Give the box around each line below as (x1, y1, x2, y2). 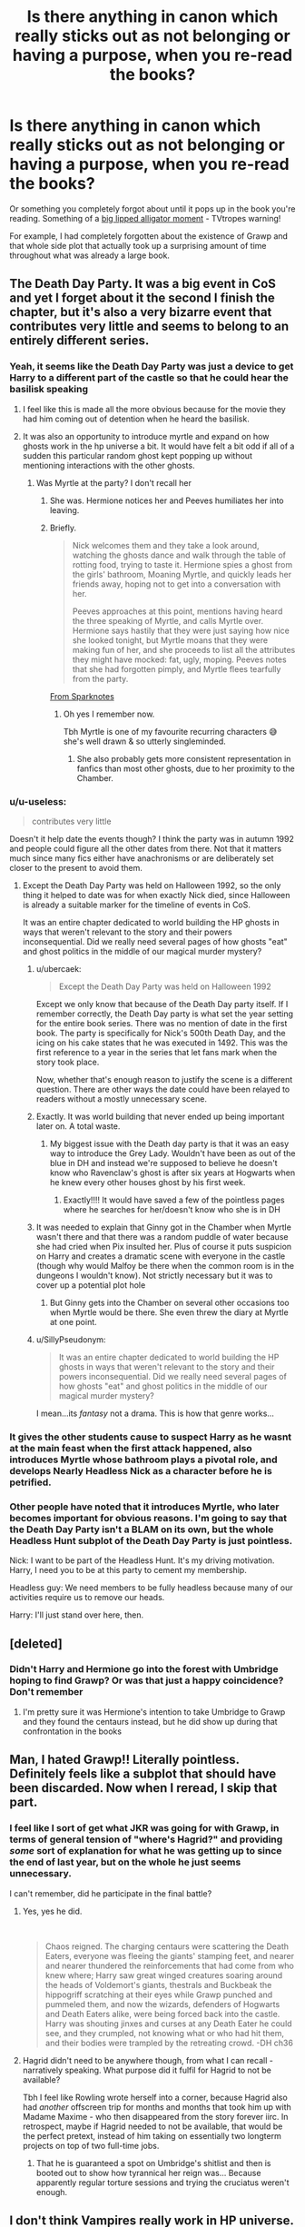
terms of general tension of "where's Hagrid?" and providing (9, 1833, 283, 1846)
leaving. (49, 504, 80, 515)
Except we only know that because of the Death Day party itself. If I (35, 998, 289, 1009)
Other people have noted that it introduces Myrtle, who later (9, 1500, 280, 1513)
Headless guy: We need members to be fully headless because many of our (9, 1582, 293, 1593)
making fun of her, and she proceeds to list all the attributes (72, 644, 296, 655)
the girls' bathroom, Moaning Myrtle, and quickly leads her (72, 569, 292, 579)
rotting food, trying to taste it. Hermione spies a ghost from (72, 559, 293, 569)
